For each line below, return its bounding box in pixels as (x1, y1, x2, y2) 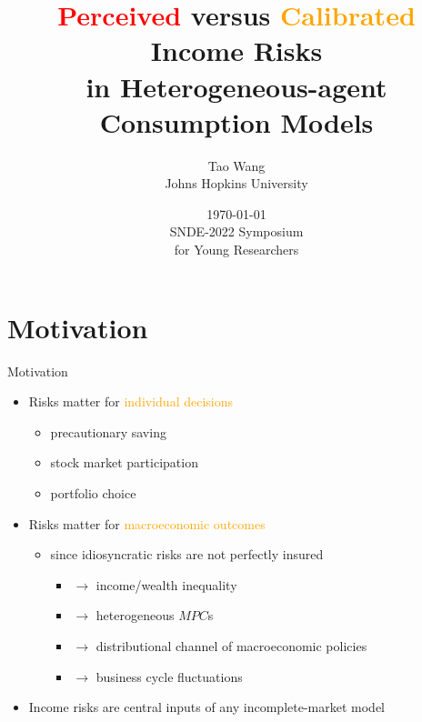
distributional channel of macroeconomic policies (95, 636, 367, 655)
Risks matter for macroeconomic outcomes (28, 514, 266, 533)
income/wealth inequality (95, 575, 237, 594)
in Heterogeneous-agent (85, 67, 387, 105)
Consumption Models (99, 103, 374, 140)
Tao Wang (207, 155, 266, 175)
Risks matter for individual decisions (28, 392, 234, 411)
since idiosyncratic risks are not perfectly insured (50, 545, 324, 564)
